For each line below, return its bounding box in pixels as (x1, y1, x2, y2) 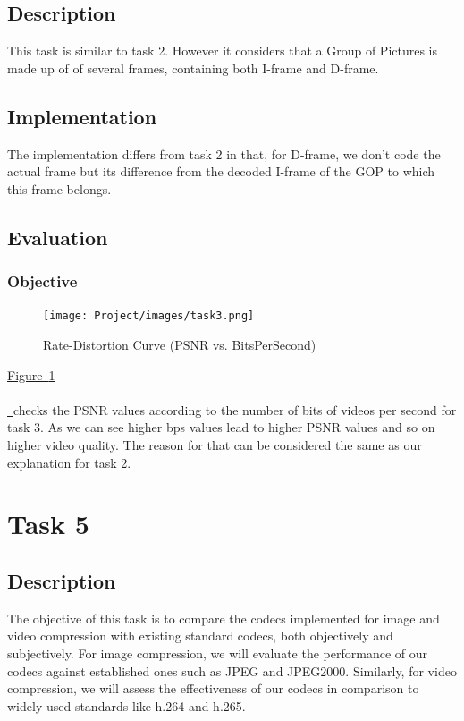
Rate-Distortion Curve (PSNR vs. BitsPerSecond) (43, 335, 316, 354)
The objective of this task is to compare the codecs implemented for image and (7, 608, 440, 627)
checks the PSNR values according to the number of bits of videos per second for (13, 400, 457, 419)
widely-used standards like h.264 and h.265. (7, 696, 246, 715)
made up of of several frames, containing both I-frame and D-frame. (7, 58, 379, 77)
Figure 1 (7, 365, 55, 384)
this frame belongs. (7, 179, 112, 198)
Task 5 (7, 505, 89, 542)
